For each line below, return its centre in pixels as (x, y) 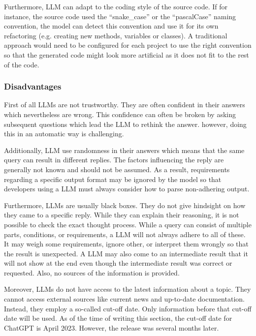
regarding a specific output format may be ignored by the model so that (113, 179)
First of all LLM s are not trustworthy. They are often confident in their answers (125, 105)
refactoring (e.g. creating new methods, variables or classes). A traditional (116, 35)
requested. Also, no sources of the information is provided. (92, 272)
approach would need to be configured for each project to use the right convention (128, 45)
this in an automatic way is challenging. (64, 134)
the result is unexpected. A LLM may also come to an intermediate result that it (126, 253)
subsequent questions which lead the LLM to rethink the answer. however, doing (125, 124)
